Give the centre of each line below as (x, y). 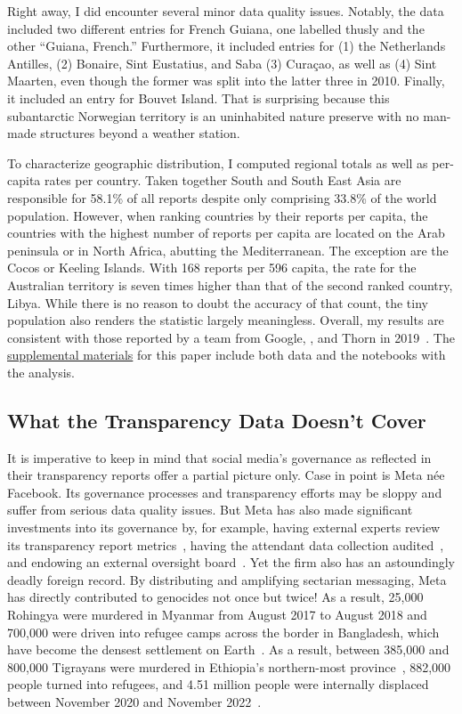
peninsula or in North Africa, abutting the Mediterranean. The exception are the (228, 250)
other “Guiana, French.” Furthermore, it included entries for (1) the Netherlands (227, 46)
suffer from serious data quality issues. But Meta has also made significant (210, 510)
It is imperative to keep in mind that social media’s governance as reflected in (219, 457)
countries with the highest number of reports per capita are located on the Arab (226, 233)
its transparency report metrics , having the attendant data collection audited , (226, 544)
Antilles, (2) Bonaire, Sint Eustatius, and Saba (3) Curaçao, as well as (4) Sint (222, 63)
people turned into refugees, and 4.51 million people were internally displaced (218, 684)
